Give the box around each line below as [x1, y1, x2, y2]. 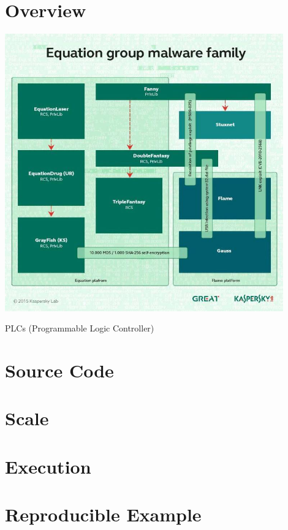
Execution [5, 453, 91, 479]
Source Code [5, 357, 114, 382]
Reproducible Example [5, 502, 202, 527]
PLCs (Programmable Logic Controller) [5, 322, 154, 335]
